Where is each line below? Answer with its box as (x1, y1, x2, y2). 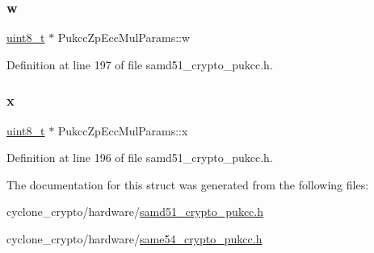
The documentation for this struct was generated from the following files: (6, 176, 369, 193)
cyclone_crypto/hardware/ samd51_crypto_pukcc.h (6, 203, 263, 220)
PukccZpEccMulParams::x (57, 122, 188, 139)
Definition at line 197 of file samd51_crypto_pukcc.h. (6, 56, 273, 73)
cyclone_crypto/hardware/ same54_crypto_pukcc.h (6, 230, 263, 247)
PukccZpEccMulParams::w (57, 29, 191, 46)
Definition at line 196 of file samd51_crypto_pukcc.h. (6, 149, 273, 166)
